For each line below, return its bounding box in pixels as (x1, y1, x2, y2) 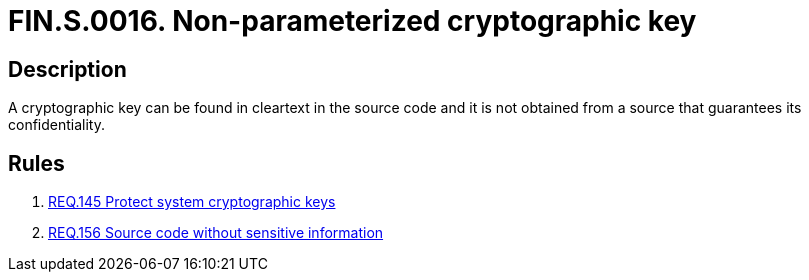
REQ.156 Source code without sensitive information (48, 224, 384, 242)
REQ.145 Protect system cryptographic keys (48, 193, 336, 211)
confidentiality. (8, 116, 105, 134)
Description (8, 56, 127, 82)
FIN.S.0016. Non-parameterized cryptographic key (8, 4, 697, 38)
